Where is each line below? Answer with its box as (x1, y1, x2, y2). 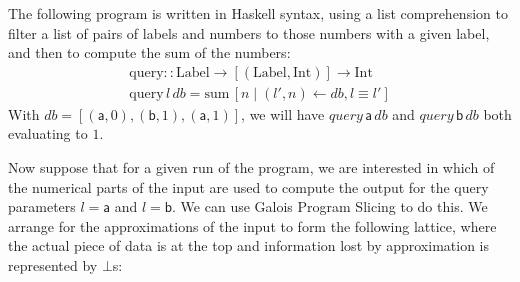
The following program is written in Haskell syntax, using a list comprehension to (8, 3, 508, 23)
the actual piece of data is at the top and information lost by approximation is (8, 235, 489, 256)
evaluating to (8, 123, 88, 144)
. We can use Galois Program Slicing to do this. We (172, 196, 488, 217)
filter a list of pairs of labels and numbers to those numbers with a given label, (8, 22, 490, 43)
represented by (8, 255, 98, 275)
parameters (8, 196, 76, 217)
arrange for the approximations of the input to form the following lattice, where (8, 215, 497, 236)
